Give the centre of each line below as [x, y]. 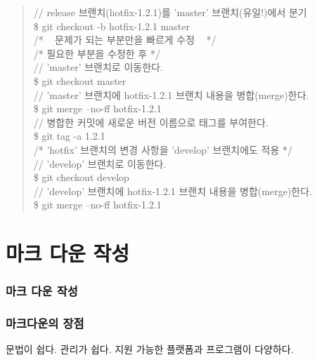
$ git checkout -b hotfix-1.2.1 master [111, 26]
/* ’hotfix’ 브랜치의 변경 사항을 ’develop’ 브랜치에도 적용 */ [163, 149]
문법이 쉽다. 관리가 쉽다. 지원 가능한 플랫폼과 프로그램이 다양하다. [150, 349]
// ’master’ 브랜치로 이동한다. [98, 67]
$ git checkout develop [81, 177]
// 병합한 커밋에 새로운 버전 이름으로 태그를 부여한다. [151, 122]
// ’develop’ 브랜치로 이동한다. [100, 163]
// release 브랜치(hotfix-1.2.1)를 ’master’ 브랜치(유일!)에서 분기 [170, 12]
